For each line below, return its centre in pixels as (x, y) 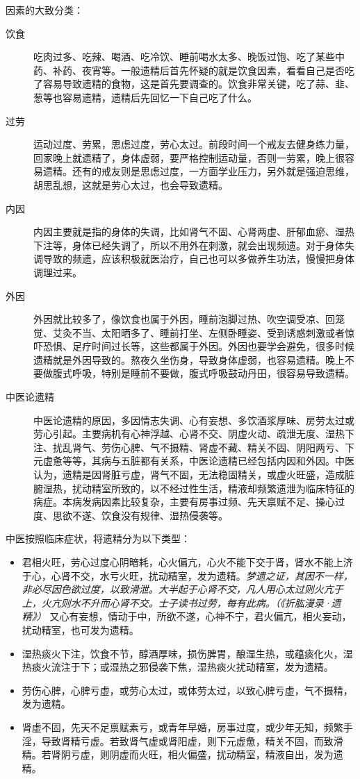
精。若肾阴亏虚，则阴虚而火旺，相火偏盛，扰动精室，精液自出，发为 (178, 754)
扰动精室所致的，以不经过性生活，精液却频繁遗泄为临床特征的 (213, 488)
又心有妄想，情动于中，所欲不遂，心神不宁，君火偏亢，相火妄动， (201, 616)
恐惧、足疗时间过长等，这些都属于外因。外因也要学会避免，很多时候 (198, 346)
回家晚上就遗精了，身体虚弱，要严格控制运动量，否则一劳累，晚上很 (189, 157)
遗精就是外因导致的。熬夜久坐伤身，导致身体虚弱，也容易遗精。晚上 (189, 359)
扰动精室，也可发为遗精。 (80, 629)
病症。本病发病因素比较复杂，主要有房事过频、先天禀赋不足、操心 (184, 502)
